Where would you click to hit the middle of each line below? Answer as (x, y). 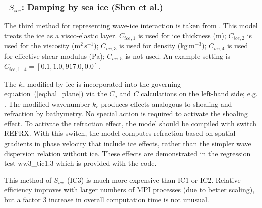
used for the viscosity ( (39, 46)
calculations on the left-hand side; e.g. (199, 93)
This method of (28, 180)
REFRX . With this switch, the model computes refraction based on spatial (120, 133)
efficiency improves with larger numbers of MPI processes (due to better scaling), (129, 190)
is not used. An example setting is (178, 56)
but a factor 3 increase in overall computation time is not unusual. (107, 200)
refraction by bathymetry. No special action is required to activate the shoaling (126, 114)
